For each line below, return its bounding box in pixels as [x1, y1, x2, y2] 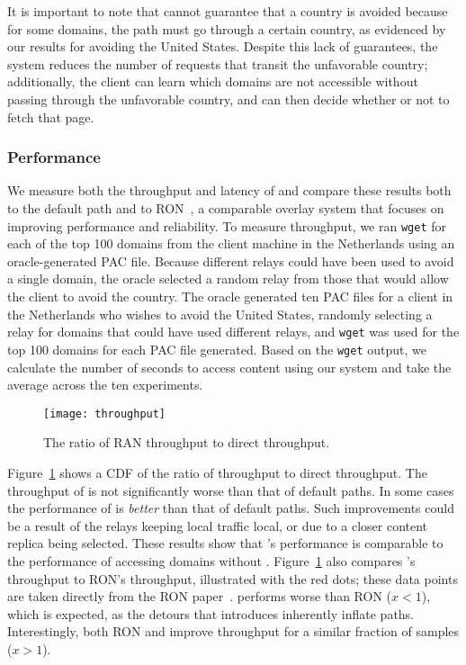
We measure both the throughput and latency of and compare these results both [7, 181, 452, 200]
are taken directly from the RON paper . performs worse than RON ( [7, 587, 392, 606]
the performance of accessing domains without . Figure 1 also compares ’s [7, 551, 416, 570]
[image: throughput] [43, 407, 166, 420]
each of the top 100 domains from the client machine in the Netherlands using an [7, 234, 455, 253]
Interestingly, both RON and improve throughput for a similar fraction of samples [7, 622, 460, 641]
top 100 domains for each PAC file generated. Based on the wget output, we [7, 339, 426, 358]
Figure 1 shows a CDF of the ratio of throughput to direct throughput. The [7, 463, 427, 481]
